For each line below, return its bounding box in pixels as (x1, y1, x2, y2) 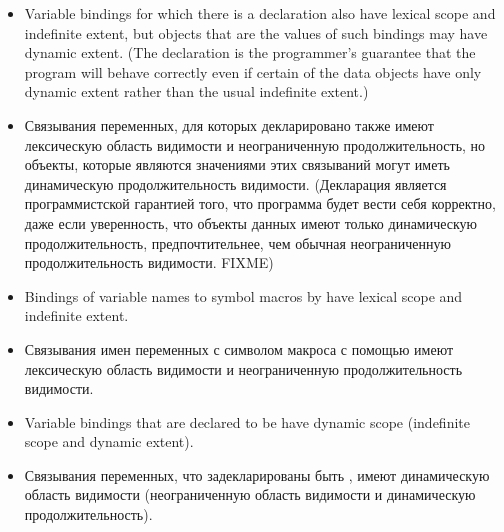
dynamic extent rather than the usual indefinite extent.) (24, 81, 369, 102)
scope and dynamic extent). (24, 431, 194, 452)
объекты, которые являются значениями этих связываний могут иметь (24, 154, 450, 175)
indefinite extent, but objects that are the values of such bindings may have (24, 22, 488, 43)
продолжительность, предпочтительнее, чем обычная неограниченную (24, 232, 451, 253)
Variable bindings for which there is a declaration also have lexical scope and (24, 3, 496, 23)
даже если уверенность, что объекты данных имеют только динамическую (24, 212, 478, 233)
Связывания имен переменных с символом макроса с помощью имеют (24, 338, 454, 359)
